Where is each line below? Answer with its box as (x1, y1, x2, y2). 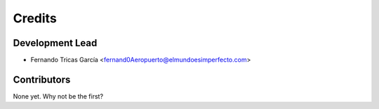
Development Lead (13, 37, 98, 49)
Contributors (13, 73, 71, 85)
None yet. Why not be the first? (13, 92, 104, 101)
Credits (13, 10, 58, 26)
